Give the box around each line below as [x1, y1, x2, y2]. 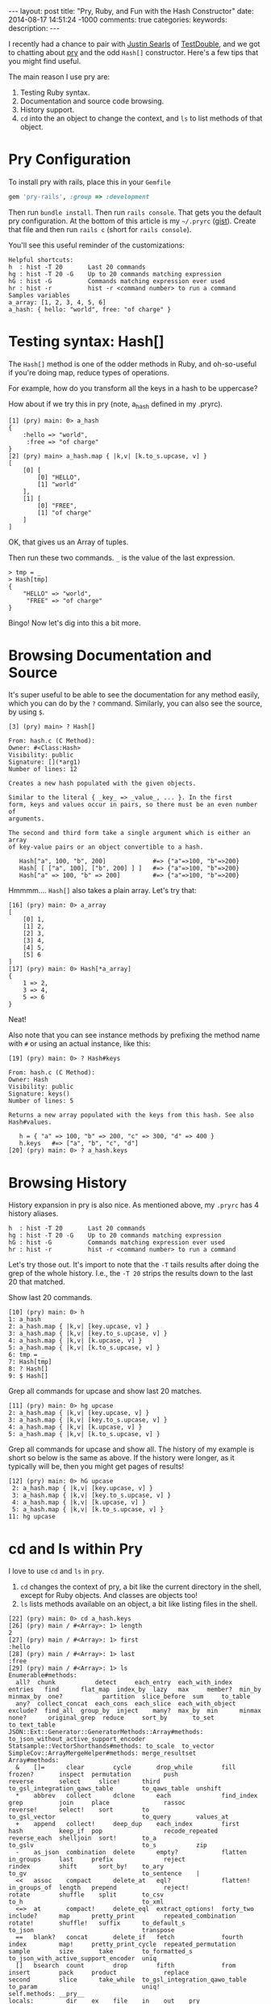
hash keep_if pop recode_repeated [8, 1827, 219, 1836]
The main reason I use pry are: [8, 72, 110, 82]
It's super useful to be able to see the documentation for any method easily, [8, 690, 261, 700]
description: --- [8, 23, 60, 33]
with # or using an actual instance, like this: [8, 1039, 152, 1049]
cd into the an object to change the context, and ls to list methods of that [19, 113, 263, 123]
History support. [19, 105, 75, 114]
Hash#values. [8, 1118, 52, 1126]
